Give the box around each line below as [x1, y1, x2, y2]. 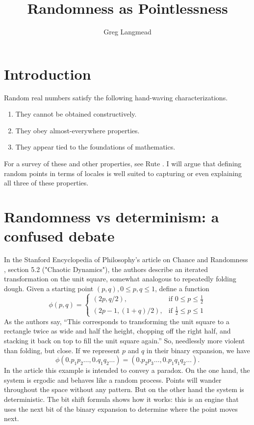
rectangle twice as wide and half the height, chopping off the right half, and [4, 326, 231, 336]
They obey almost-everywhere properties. [15, 125, 140, 135]
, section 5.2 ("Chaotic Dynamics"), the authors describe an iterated [4, 264, 208, 274]
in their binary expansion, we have [146, 345, 250, 355]
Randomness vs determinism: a [4, 207, 219, 226]
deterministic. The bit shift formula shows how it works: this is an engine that [4, 394, 239, 404]
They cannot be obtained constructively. [15, 109, 137, 119]
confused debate [4, 226, 115, 246]
